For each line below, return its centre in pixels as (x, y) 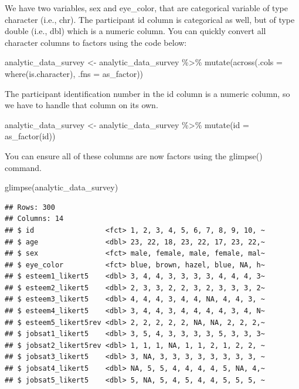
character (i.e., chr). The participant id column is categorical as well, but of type (150, 19)
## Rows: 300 (30, 207)
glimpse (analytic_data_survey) (62, 187)
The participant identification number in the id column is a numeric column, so (147, 93)
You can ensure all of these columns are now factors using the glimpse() (134, 155)
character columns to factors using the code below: (96, 42)
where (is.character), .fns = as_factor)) (74, 73)
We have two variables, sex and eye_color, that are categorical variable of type (146, 8)
